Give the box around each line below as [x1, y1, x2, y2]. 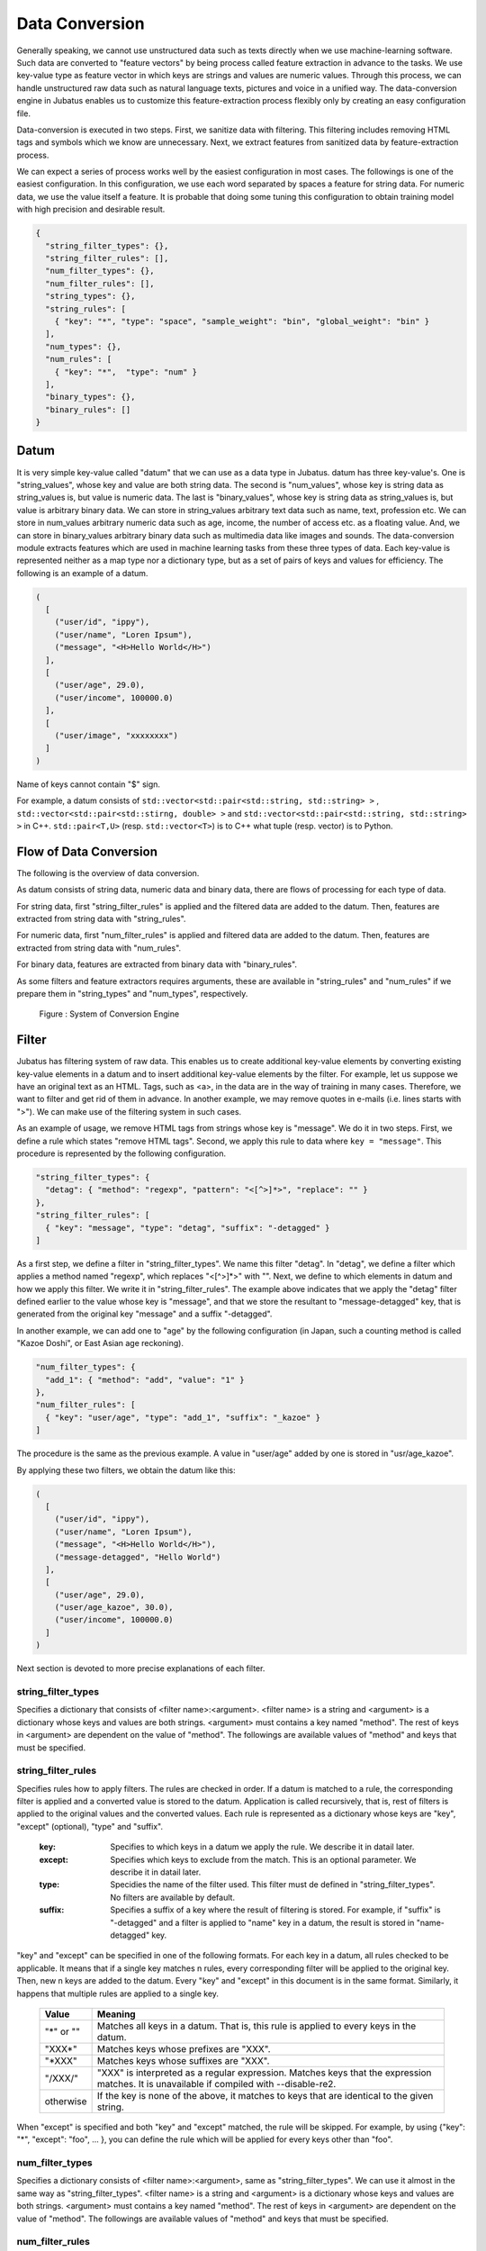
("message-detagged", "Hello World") [54, 1551, 221, 1562]
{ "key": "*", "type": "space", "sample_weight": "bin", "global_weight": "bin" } [54, 316, 430, 326]
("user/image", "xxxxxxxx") [54, 730, 179, 740]
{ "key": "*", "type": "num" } [54, 366, 198, 377]
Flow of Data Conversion [16, 844, 157, 859]
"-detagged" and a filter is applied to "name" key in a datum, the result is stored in [110, 1917, 415, 1928]
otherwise [44, 2094, 87, 2107]
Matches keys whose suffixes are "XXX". [96, 2054, 270, 2066]
